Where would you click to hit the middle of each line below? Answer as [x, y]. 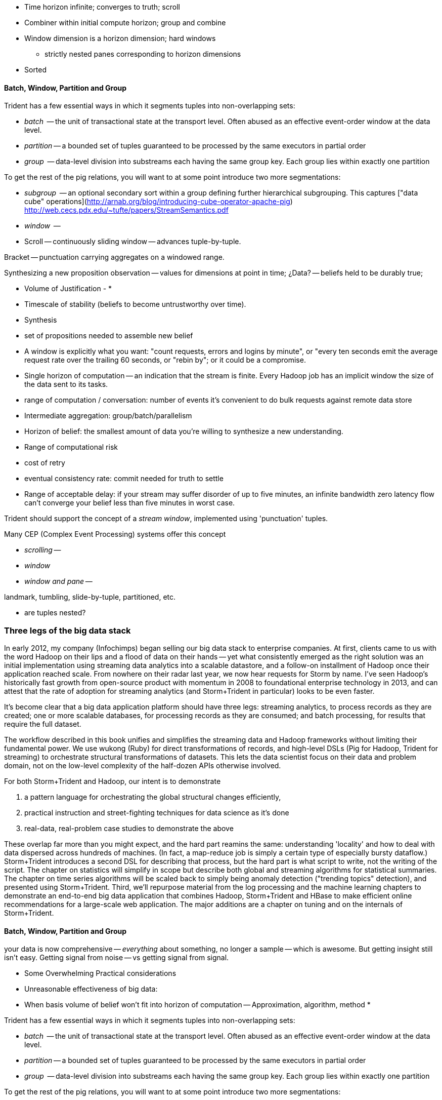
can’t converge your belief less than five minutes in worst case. [130, 503]
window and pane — [58, 581]
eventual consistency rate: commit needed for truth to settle [124, 479]
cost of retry [45, 463]
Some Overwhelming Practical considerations [100, 973]
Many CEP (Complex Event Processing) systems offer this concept [115, 534]
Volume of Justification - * [68, 289]
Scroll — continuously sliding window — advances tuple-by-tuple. [133, 242]
